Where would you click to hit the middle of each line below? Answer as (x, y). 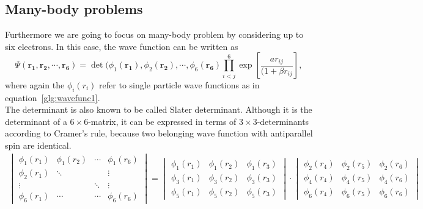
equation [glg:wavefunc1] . (53, 97)
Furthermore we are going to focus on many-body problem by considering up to (154, 34)
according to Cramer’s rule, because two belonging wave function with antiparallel (159, 133)
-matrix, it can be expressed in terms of (162, 121)
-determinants (283, 121)
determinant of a (36, 121)
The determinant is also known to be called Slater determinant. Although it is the (159, 109)
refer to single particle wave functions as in (179, 84)
